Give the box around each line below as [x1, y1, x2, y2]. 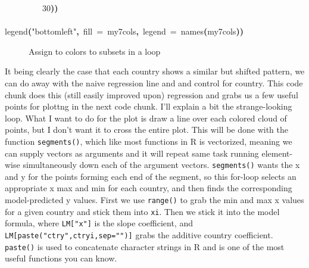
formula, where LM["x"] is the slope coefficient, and [5, 217, 193, 229]
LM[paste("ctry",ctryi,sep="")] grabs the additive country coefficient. [5, 229, 273, 241]
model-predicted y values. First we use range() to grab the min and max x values [5, 194, 304, 206]
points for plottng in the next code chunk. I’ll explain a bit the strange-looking [5, 100, 292, 113]
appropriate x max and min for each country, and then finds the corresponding [5, 182, 292, 194]
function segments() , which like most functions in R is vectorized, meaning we [5, 135, 292, 147]
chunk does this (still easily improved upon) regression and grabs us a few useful [5, 88, 298, 101]
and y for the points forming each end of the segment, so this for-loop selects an [5, 170, 296, 182]
